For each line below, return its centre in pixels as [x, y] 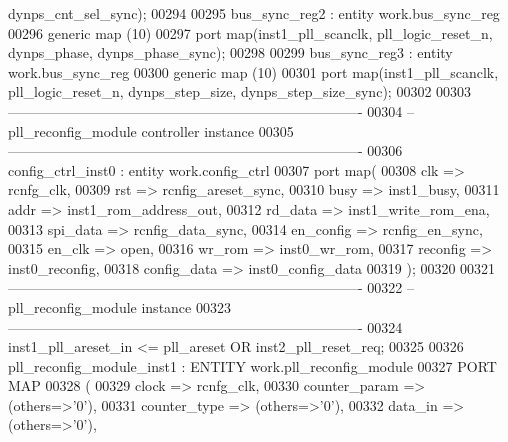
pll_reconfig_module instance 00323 [119, 306]
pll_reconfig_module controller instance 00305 [151, 130]
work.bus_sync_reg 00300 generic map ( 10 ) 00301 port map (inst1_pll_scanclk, [253, 71]
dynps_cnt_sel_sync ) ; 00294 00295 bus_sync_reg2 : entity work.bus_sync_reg [254, 13]
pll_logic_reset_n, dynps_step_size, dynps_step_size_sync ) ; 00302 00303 [240, 91]
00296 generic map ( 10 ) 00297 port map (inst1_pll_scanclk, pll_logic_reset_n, [250, 32]
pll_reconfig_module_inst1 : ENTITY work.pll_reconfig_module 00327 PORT [252, 365]
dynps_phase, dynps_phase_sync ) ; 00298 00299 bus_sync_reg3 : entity [230, 52]
